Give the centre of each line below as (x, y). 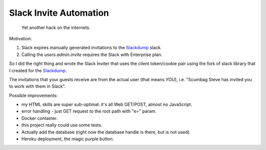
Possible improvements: (33, 95)
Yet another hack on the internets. (56, 28)
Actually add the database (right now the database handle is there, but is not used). (106, 132)
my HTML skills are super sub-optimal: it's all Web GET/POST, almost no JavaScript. (107, 105)
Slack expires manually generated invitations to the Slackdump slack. (92, 48)
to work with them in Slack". (37, 87)
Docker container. (39, 118)
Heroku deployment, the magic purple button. (68, 139)
